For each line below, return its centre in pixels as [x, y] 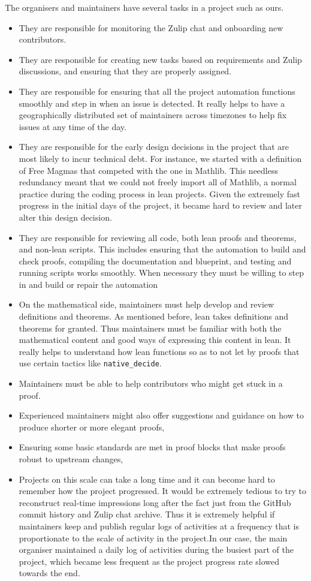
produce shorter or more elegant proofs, [92, 427]
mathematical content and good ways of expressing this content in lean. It [155, 340]
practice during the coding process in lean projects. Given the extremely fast [160, 193]
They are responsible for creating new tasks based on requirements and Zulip [160, 59]
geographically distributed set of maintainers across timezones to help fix [153, 115]
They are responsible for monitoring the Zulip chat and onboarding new [151, 27]
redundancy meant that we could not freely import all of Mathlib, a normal [158, 182]
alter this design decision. [65, 217]
